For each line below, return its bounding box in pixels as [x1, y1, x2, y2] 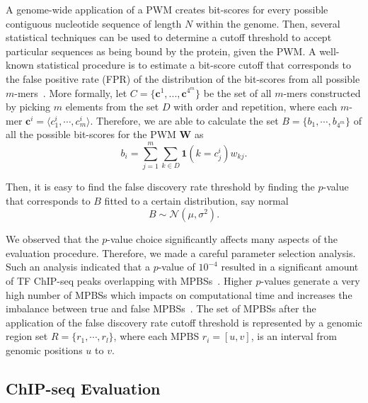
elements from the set [65, 99, 159, 114]
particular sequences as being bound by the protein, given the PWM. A [6, 43, 316, 58]
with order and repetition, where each [173, 99, 338, 114]
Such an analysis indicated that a [6, 259, 150, 274]
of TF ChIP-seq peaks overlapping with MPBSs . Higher [6, 273, 253, 288]
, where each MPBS [113, 329, 200, 344]
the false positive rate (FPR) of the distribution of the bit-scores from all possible [6, 71, 360, 86]
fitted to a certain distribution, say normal [104, 193, 289, 208]
